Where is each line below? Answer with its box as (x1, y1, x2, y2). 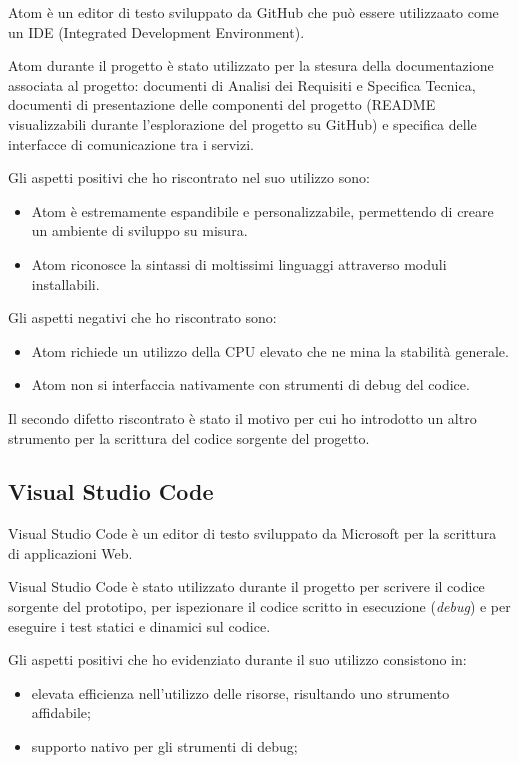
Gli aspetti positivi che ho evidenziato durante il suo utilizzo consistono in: (8, 649, 467, 670)
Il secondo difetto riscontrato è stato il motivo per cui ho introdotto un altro (8, 407, 477, 428)
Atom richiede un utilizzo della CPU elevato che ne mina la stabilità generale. (31, 340, 509, 361)
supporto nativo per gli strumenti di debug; (31, 736, 298, 757)
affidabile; (31, 702, 91, 723)
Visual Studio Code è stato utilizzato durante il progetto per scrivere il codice (8, 576, 485, 597)
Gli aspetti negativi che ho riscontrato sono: (8, 307, 277, 328)
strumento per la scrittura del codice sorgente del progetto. (8, 427, 370, 448)
